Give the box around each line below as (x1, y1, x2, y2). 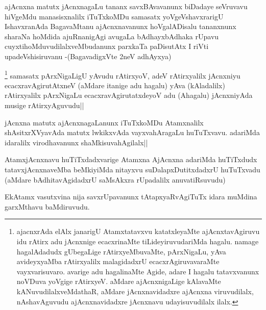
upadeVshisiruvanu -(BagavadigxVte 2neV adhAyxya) (5, 50, 172, 61)
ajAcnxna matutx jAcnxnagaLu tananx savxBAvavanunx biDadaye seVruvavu (5, 1, 248, 11)
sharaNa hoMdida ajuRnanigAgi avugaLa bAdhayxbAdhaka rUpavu (5, 31, 219, 41)
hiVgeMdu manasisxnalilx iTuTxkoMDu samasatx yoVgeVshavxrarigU (5, 11, 224, 21)
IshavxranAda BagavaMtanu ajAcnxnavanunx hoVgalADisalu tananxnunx (5, 21, 236, 32)
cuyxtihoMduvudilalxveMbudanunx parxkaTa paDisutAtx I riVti (5, 41, 209, 51)
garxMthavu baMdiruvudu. (5, 201, 90, 212)
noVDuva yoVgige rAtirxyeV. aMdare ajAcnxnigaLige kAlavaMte (16, 276, 221, 287)
